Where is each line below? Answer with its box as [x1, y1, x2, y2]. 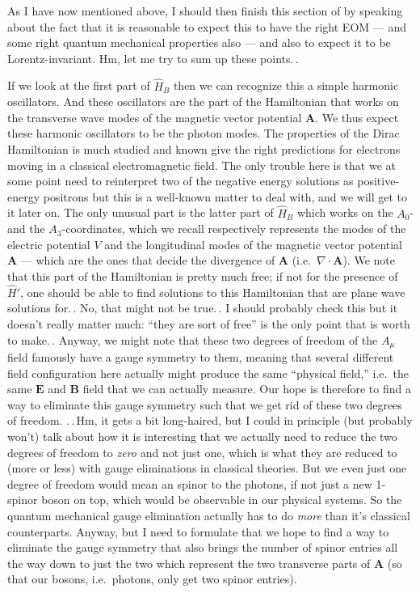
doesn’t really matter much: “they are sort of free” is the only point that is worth [7, 315, 410, 332]
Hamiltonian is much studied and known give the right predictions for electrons [7, 140, 401, 157]
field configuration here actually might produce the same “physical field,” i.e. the [7, 364, 409, 381]
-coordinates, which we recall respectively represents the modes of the [61, 220, 406, 237]
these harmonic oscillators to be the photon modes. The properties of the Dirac [7, 125, 400, 142]
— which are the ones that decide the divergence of [20, 252, 275, 269]
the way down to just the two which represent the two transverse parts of [7, 554, 371, 571]
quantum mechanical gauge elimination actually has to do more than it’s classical [7, 506, 410, 523]
